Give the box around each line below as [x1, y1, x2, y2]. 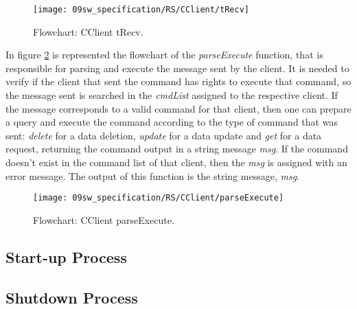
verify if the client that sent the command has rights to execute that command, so [5, 74, 352, 89]
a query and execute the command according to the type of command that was [5, 115, 338, 129]
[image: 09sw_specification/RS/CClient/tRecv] [33, 5, 249, 14]
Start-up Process [5, 246, 127, 267]
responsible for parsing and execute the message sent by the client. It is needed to [5, 60, 349, 75]
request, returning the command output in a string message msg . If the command [5, 141, 348, 156]
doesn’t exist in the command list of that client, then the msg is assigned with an [5, 155, 347, 169]
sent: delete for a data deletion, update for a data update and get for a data [5, 128, 322, 142]
